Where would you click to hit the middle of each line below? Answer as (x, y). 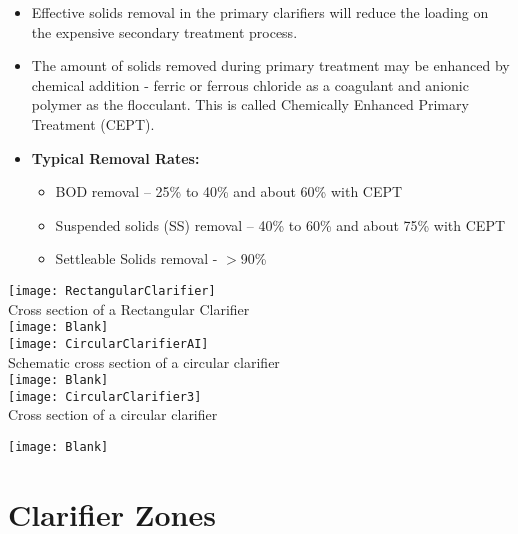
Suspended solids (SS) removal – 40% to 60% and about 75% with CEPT (280, 224)
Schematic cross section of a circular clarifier (144, 361)
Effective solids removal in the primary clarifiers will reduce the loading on (260, 12)
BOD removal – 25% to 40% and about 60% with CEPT (229, 191)
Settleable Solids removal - (136, 258)
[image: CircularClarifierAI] (108, 343)
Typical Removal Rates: (115, 157)
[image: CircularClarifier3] (105, 396)
